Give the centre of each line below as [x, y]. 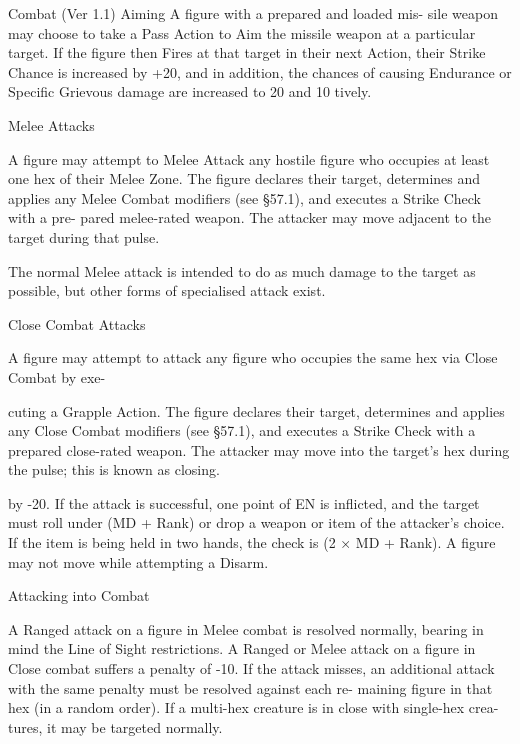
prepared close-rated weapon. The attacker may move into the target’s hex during [259, 449]
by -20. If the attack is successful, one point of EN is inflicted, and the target [244, 502]
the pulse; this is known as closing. [114, 469]
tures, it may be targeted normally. [115, 726]
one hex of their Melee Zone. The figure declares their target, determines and [244, 178]
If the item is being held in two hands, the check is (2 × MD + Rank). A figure [252, 542]
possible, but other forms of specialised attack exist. [167, 290]
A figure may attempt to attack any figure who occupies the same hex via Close [253, 357]
